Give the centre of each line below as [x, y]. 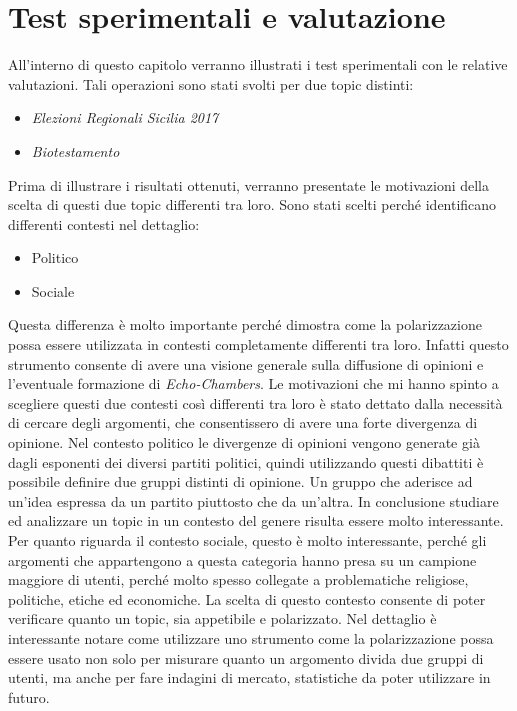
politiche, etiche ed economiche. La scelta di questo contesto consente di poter [247, 598]
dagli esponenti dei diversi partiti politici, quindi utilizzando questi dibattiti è [246, 461]
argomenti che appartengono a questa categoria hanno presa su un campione [242, 559]
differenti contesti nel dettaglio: [104, 223]
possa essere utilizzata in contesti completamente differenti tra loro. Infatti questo [258, 344]
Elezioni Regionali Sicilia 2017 [125, 117]
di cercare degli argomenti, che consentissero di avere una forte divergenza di [243, 422]
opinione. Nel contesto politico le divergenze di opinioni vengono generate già [244, 442]
